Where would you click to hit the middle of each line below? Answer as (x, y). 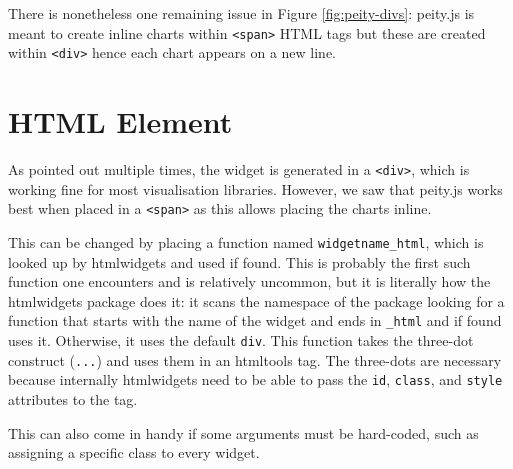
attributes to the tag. (73, 399)
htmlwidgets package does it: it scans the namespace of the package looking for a (256, 300)
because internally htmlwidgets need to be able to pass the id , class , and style (255, 379)
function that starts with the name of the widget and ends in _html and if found (255, 320)
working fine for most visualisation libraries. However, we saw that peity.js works (255, 188)
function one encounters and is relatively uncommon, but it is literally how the (249, 281)
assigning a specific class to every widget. (134, 452)
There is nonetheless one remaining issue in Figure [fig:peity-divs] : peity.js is (241, 13)
